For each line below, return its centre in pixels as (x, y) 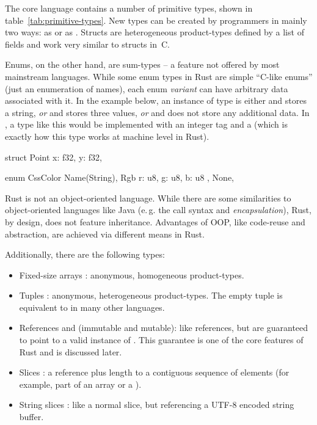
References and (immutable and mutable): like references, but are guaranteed (164, 328)
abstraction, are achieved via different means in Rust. (105, 234)
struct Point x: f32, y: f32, (53, 157)
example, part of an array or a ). (80, 384)
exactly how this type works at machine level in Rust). (107, 136)
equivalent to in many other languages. (92, 307)
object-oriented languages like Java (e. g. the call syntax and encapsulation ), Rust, (158, 210)
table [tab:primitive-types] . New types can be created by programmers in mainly (156, 20)
